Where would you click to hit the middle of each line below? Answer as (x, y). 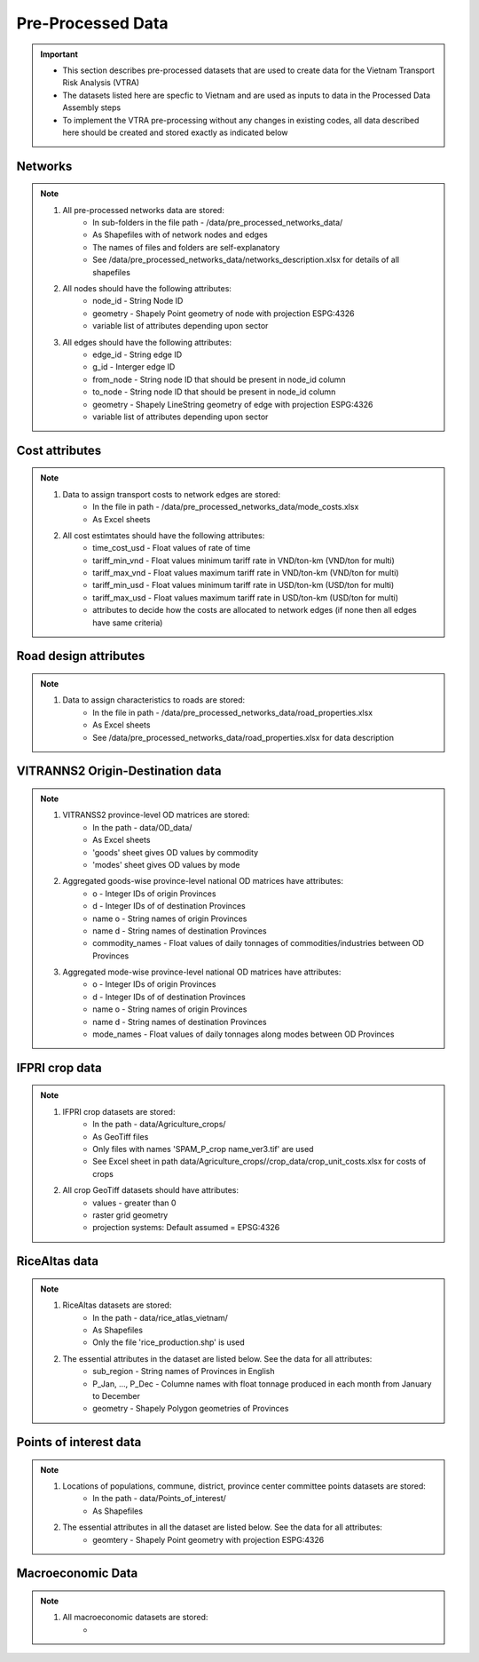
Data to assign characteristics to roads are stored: (154, 700)
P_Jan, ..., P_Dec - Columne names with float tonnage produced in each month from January (262, 1384)
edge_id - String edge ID (137, 354)
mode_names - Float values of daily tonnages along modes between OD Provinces (243, 1034)
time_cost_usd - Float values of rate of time (172, 548)
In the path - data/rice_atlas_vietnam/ (160, 1317)
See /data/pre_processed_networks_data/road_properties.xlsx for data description (243, 737)
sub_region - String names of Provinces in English (184, 1372)
